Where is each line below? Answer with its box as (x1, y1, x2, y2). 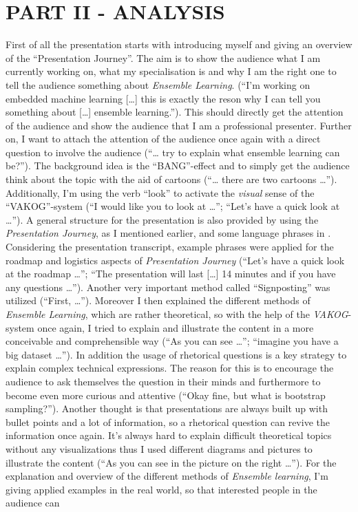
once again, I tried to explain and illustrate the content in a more (37, 320, 314, 334)
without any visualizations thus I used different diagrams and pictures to (6, 441, 313, 456)
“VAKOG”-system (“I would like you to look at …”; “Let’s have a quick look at (6, 199, 340, 213)
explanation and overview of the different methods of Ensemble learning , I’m (6, 469, 328, 483)
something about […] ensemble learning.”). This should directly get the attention (6, 105, 344, 119)
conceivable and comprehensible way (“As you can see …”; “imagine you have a (6, 334, 339, 348)
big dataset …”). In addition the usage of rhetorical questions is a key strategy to (6, 347, 347, 361)
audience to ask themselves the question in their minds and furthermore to (6, 374, 321, 388)
